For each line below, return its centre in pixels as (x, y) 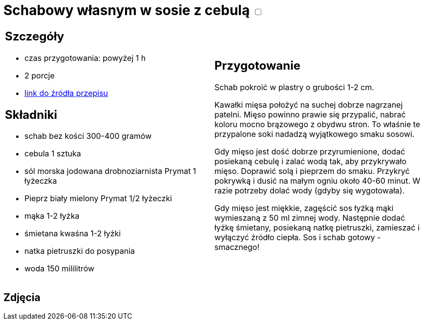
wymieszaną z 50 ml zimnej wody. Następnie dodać (310, 218)
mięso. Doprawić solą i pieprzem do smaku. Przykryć (312, 171)
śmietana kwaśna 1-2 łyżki (73, 234)
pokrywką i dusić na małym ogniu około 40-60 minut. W (318, 181)
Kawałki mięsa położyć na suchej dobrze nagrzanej (309, 105)
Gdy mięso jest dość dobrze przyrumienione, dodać (310, 152)
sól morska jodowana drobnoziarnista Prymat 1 (110, 171)
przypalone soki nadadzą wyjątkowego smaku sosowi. (315, 134)
